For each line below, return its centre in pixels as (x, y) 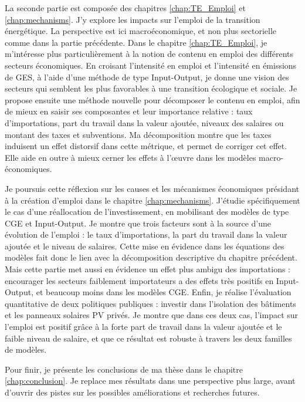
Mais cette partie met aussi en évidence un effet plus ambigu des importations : (148, 269)
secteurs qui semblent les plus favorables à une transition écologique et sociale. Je (151, 88)
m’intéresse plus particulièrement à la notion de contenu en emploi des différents (149, 54)
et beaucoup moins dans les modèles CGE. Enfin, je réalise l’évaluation (164, 292)
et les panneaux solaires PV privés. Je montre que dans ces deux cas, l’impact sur (152, 315)
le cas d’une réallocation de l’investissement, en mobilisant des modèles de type (147, 212)
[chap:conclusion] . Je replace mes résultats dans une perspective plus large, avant (150, 381)
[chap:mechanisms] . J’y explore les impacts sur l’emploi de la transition (133, 19)
